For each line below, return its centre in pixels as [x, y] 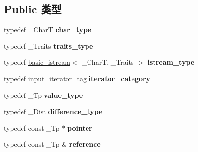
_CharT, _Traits [108, 62]
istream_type [171, 62]
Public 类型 [33, 9]
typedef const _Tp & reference [52, 144]
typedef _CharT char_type [48, 29]
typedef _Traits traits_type [49, 46]
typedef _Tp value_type [44, 95]
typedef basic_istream [37, 62]
